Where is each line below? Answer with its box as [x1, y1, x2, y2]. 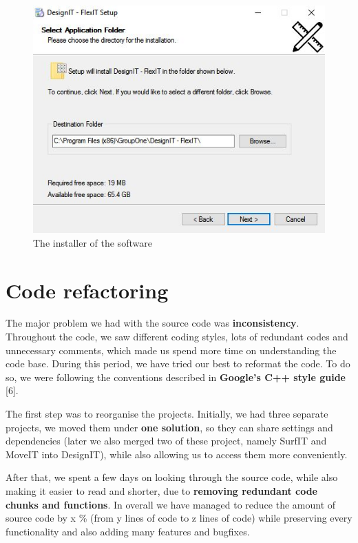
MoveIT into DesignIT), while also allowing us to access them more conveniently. [6, 447, 348, 461]
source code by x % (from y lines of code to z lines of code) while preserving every [6, 511, 352, 525]
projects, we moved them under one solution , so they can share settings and [6, 420, 333, 434]
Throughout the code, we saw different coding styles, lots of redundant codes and [6, 329, 348, 344]
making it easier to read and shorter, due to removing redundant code [6, 484, 317, 498]
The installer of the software [33, 235, 152, 249]
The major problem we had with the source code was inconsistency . [6, 316, 299, 330]
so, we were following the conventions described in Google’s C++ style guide [6, 369, 346, 384]
